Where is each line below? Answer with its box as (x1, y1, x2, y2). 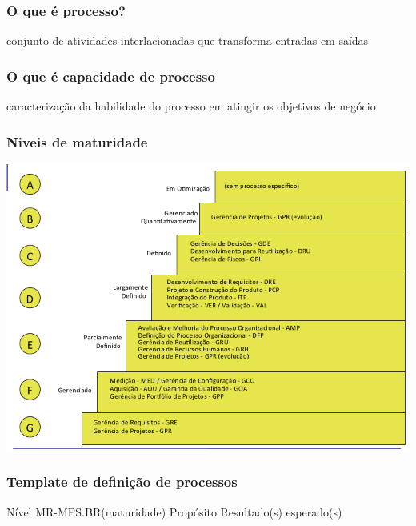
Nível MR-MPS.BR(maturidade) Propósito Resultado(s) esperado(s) (6, 503, 342, 520)
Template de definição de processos (6, 472, 238, 492)
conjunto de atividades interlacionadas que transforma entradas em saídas (6, 32, 369, 49)
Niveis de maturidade (6, 131, 148, 151)
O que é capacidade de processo (6, 66, 215, 86)
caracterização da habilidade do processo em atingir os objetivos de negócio (6, 98, 376, 114)
